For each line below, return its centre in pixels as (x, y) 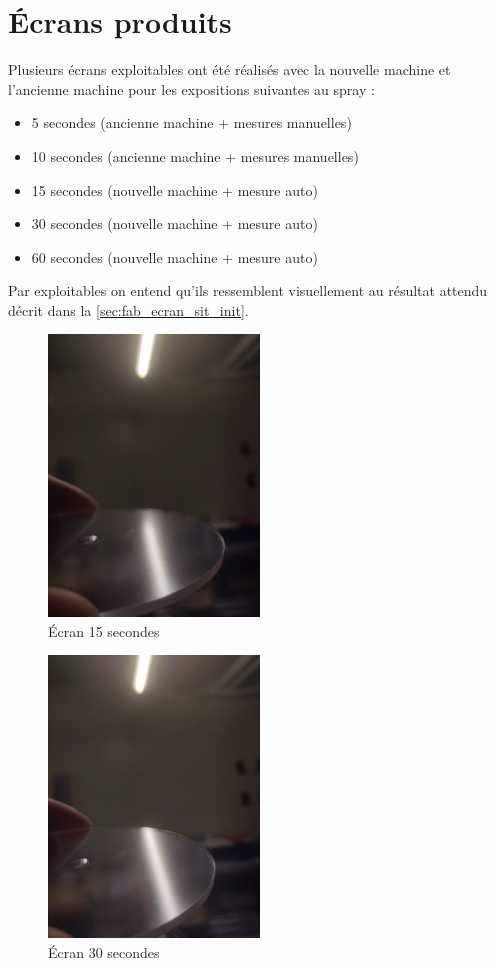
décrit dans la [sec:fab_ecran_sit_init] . (128, 309)
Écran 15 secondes (104, 630)
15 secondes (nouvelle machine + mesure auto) (174, 189)
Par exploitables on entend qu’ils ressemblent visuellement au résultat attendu (248, 290)
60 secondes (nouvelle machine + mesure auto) (174, 256)
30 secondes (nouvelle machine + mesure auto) (174, 223)
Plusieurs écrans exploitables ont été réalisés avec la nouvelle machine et (229, 69)
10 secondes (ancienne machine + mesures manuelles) (195, 155)
